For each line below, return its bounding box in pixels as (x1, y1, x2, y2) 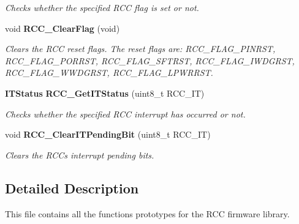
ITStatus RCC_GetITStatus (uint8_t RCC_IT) (5, 86, 205, 99)
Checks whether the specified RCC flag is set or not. (5, 1, 199, 13)
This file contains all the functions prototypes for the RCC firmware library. (5, 207, 290, 220)
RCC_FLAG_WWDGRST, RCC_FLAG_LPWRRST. (5, 66, 213, 79)
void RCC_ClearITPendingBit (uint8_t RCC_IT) (5, 128, 211, 141)
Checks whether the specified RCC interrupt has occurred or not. (5, 107, 246, 120)
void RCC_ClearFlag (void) (5, 21, 120, 34)
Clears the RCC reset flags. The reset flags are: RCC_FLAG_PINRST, (5, 42, 276, 55)
